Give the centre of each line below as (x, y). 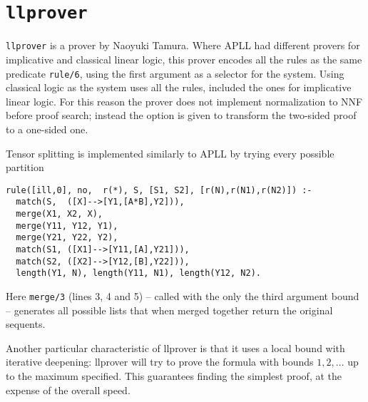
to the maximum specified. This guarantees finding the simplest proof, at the (174, 376)
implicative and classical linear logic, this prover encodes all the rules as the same (184, 59)
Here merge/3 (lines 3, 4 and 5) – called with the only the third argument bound (183, 295)
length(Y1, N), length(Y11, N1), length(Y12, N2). (138, 273)
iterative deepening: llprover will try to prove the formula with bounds (160, 362)
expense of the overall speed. (68, 390)
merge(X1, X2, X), (60, 214)
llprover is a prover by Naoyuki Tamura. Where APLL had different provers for (183, 45)
